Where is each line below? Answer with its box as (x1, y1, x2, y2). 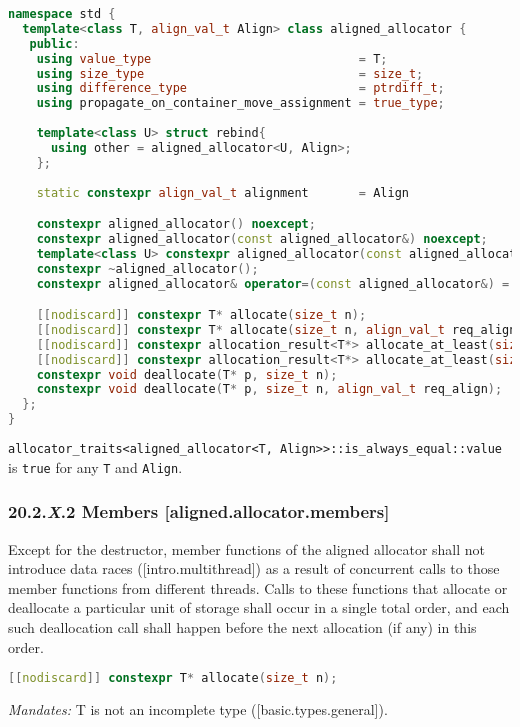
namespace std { (8, 7, 116, 21)
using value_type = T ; (36, 51, 388, 66)
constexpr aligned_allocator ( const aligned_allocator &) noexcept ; (36, 231, 488, 246)
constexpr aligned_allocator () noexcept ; (36, 217, 316, 232)
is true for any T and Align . (8, 456, 183, 477)
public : (29, 36, 80, 51)
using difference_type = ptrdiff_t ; (36, 81, 445, 96)
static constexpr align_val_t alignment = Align (36, 185, 409, 200)
